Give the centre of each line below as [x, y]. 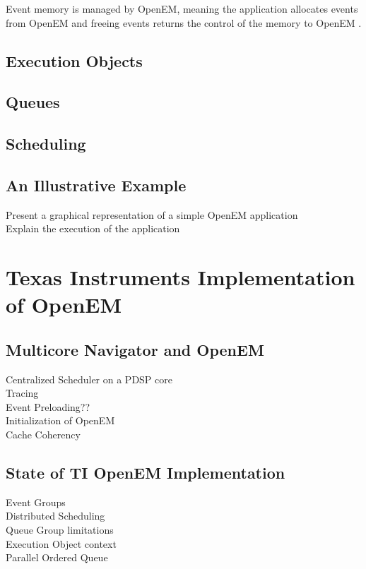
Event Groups [36, 502]
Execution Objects [74, 60]
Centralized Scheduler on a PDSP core [89, 379]
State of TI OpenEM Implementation [146, 473]
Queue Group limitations [60, 530]
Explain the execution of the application [93, 228]
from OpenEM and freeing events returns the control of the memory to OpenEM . [184, 22]
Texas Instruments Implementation [181, 277]
